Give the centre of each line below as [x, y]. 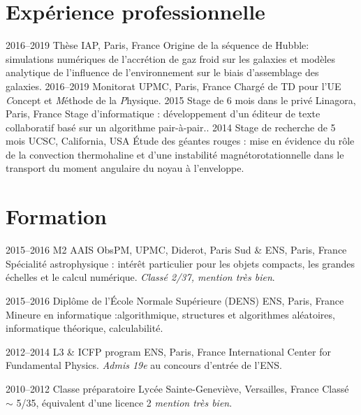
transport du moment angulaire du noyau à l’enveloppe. [125, 168]
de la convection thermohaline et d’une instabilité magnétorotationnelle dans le [175, 154]
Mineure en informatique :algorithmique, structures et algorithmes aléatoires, [170, 314]
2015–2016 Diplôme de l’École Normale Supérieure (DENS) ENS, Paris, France [175, 300]
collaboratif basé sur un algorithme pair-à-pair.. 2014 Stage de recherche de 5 [171, 127]
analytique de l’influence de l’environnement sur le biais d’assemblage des [162, 72]
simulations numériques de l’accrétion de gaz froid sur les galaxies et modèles [170, 58]
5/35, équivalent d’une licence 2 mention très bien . [124, 402]
